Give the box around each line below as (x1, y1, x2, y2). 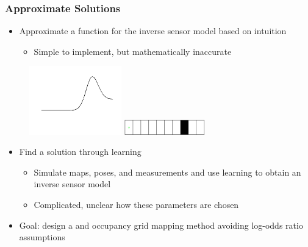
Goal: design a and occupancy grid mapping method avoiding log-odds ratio (19, 218, 303, 231)
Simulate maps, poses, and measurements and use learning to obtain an (34, 165, 301, 178)
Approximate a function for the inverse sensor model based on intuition (19, 24, 287, 37)
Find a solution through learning (19, 145, 141, 158)
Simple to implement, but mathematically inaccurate (34, 45, 232, 57)
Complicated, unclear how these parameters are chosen (34, 198, 239, 211)
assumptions (19, 231, 65, 243)
